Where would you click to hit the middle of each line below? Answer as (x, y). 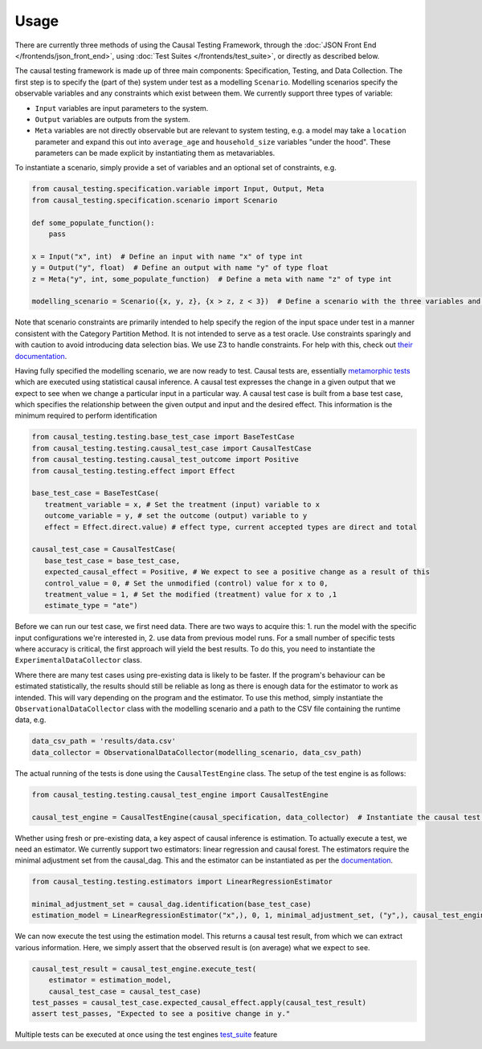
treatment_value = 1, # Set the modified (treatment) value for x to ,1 (191, 594)
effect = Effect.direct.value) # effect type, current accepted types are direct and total (231, 527)
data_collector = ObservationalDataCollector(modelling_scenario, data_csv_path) (197, 752)
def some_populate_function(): (94, 222)
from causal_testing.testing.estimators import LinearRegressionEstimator (182, 882)
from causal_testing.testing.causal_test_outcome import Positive (165, 459)
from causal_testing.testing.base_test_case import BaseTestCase (163, 437)
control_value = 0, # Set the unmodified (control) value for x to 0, (186, 583)
